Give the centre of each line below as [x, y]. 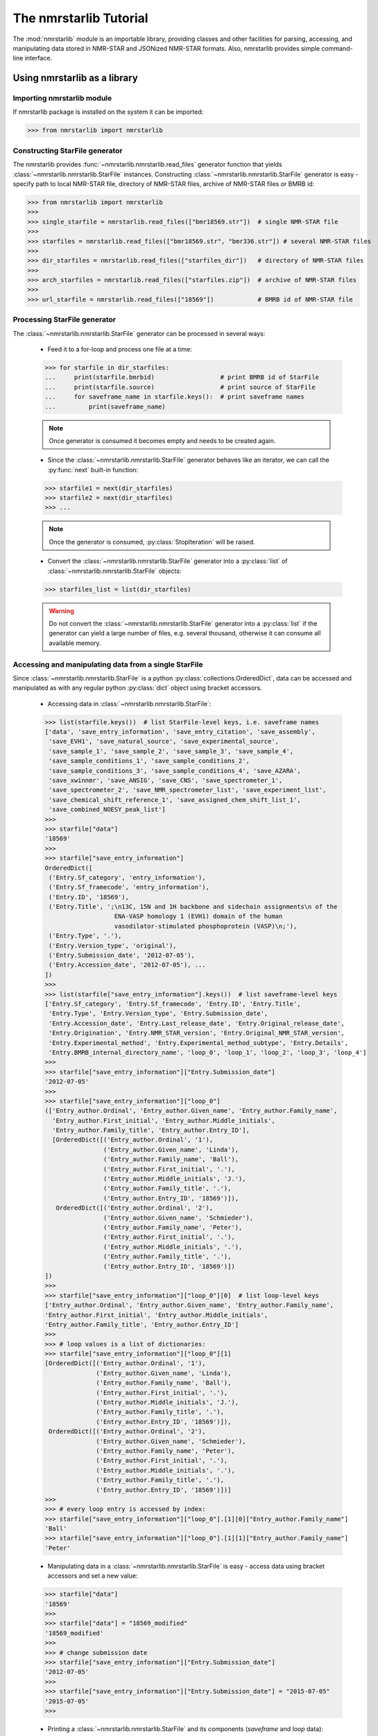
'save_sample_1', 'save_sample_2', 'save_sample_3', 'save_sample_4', [171, 751]
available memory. [75, 643]
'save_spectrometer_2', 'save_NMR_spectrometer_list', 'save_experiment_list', [188, 790]
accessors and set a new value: [93, 1576]
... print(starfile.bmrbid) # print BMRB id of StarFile [182, 377]
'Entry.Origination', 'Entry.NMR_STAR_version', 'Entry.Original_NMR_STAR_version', [197, 1033]
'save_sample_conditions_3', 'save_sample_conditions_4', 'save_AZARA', [175, 770]
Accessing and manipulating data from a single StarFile [108, 665]
